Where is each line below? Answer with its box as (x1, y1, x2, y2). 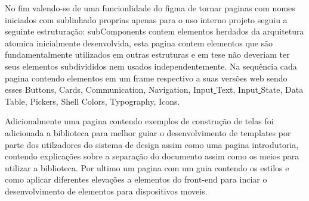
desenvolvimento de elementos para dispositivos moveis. (5, 184, 208, 197)
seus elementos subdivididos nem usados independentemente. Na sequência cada (5, 59, 297, 72)
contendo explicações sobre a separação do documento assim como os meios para (5, 150, 299, 162)
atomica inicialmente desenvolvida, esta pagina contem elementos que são (5, 36, 273, 49)
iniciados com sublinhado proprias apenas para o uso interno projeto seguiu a (5, 13, 288, 26)
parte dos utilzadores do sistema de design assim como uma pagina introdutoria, (5, 138, 299, 150)
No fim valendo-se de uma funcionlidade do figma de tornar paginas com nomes (5, 2, 295, 14)
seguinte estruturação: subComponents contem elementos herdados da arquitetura (5, 25, 304, 37)
